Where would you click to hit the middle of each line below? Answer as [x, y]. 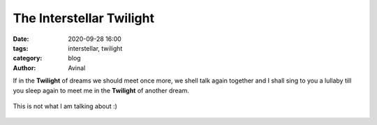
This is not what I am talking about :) [65, 106]
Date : [21, 39]
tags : [21, 48]
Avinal [77, 68]
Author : [24, 68]
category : [28, 58]
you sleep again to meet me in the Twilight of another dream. [101, 90]
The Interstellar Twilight [84, 18]
